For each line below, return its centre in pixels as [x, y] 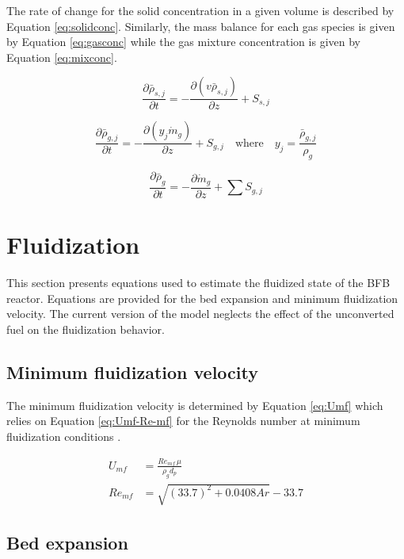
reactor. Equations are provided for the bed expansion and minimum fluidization [202, 298]
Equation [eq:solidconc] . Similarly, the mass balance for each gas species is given [201, 26]
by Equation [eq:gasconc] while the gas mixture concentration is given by [183, 42]
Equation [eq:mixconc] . [62, 57]
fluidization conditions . [64, 436]
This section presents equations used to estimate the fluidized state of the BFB [198, 283]
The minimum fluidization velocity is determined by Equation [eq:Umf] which [195, 405]
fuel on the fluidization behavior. [86, 329]
